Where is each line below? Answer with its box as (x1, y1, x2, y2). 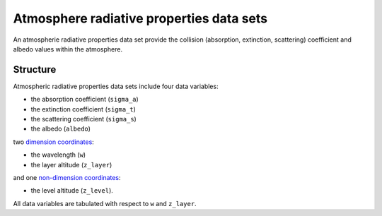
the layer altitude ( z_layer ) (30, 160, 112, 169)
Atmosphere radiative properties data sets (13, 11, 268, 26)
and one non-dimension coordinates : (13, 173, 121, 181)
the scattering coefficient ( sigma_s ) (30, 115, 137, 124)
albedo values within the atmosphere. (13, 44, 123, 53)
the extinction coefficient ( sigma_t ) (30, 104, 136, 113)
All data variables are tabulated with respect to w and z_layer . (13, 199, 197, 208)
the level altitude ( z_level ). (30, 186, 113, 195)
